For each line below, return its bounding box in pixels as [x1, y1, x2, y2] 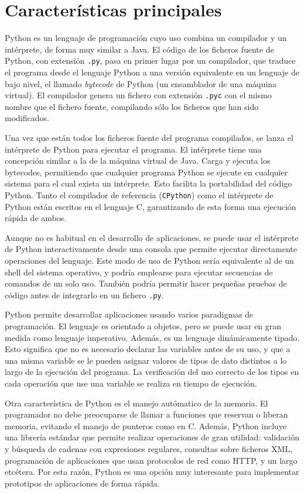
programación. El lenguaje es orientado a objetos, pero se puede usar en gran [5, 320, 282, 332]
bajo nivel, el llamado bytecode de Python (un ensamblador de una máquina [5, 77, 276, 89]
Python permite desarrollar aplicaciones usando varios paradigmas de [5, 308, 254, 320]
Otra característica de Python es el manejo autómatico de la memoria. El [5, 397, 268, 409]
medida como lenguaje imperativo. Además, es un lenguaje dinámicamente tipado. [5, 331, 300, 343]
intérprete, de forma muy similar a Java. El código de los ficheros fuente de [5, 43, 274, 55]
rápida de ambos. [5, 212, 67, 224]
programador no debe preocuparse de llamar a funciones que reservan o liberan [5, 408, 288, 420]
